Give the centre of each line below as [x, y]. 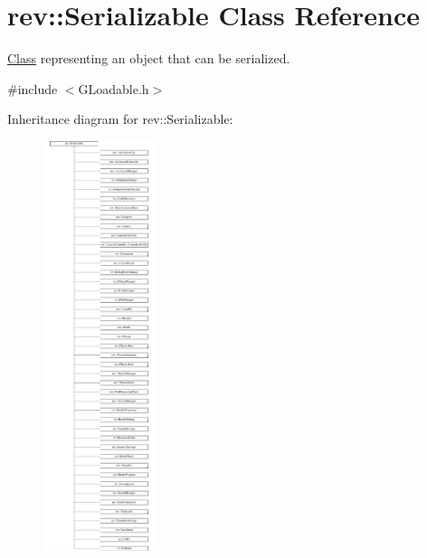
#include [33, 88]
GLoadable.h [114, 88]
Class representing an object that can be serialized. [149, 58]
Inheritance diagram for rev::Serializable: [120, 119]
